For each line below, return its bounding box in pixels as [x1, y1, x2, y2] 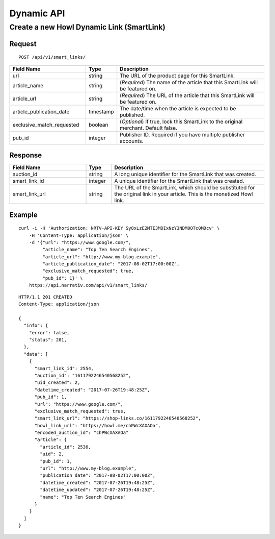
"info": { [23, 323, 48, 329]
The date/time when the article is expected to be [120, 105, 236, 112]
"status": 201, [29, 337, 67, 342]
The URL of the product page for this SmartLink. [120, 72, 235, 79]
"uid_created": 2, [34, 380, 80, 385]
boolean [88, 121, 108, 128]
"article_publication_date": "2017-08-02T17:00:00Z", [42, 261, 180, 267]
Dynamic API [9, 8, 65, 19]
